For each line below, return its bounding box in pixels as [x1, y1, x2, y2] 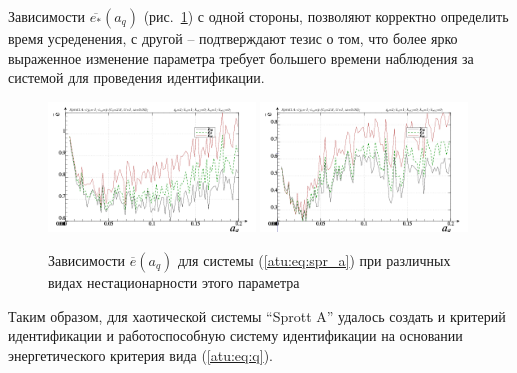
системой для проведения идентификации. [8, 67, 265, 88]
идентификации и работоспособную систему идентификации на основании [8, 325, 463, 346]
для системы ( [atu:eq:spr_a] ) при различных [177, 250, 451, 271]
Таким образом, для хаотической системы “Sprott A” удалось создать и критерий [8, 305, 506, 326]
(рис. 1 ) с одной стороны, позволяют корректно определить [143, 6, 509, 26]
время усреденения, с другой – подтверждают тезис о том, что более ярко [8, 28, 458, 48]
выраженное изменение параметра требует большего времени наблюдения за [8, 47, 474, 68]
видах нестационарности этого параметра [48, 272, 300, 293]
